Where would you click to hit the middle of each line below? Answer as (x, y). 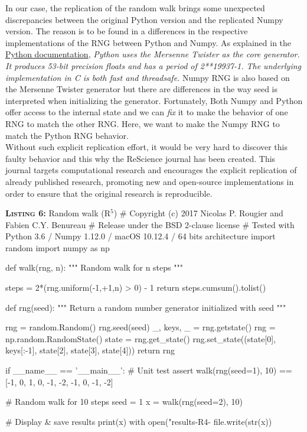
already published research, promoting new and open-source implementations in (150, 181)
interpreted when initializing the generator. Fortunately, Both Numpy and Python (154, 100)
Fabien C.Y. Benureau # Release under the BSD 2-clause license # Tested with (150, 224)
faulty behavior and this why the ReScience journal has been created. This (141, 158)
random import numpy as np (58, 247)
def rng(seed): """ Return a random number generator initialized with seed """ (146, 307)
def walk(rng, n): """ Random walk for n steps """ (94, 267)
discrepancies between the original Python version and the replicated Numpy (144, 19)
